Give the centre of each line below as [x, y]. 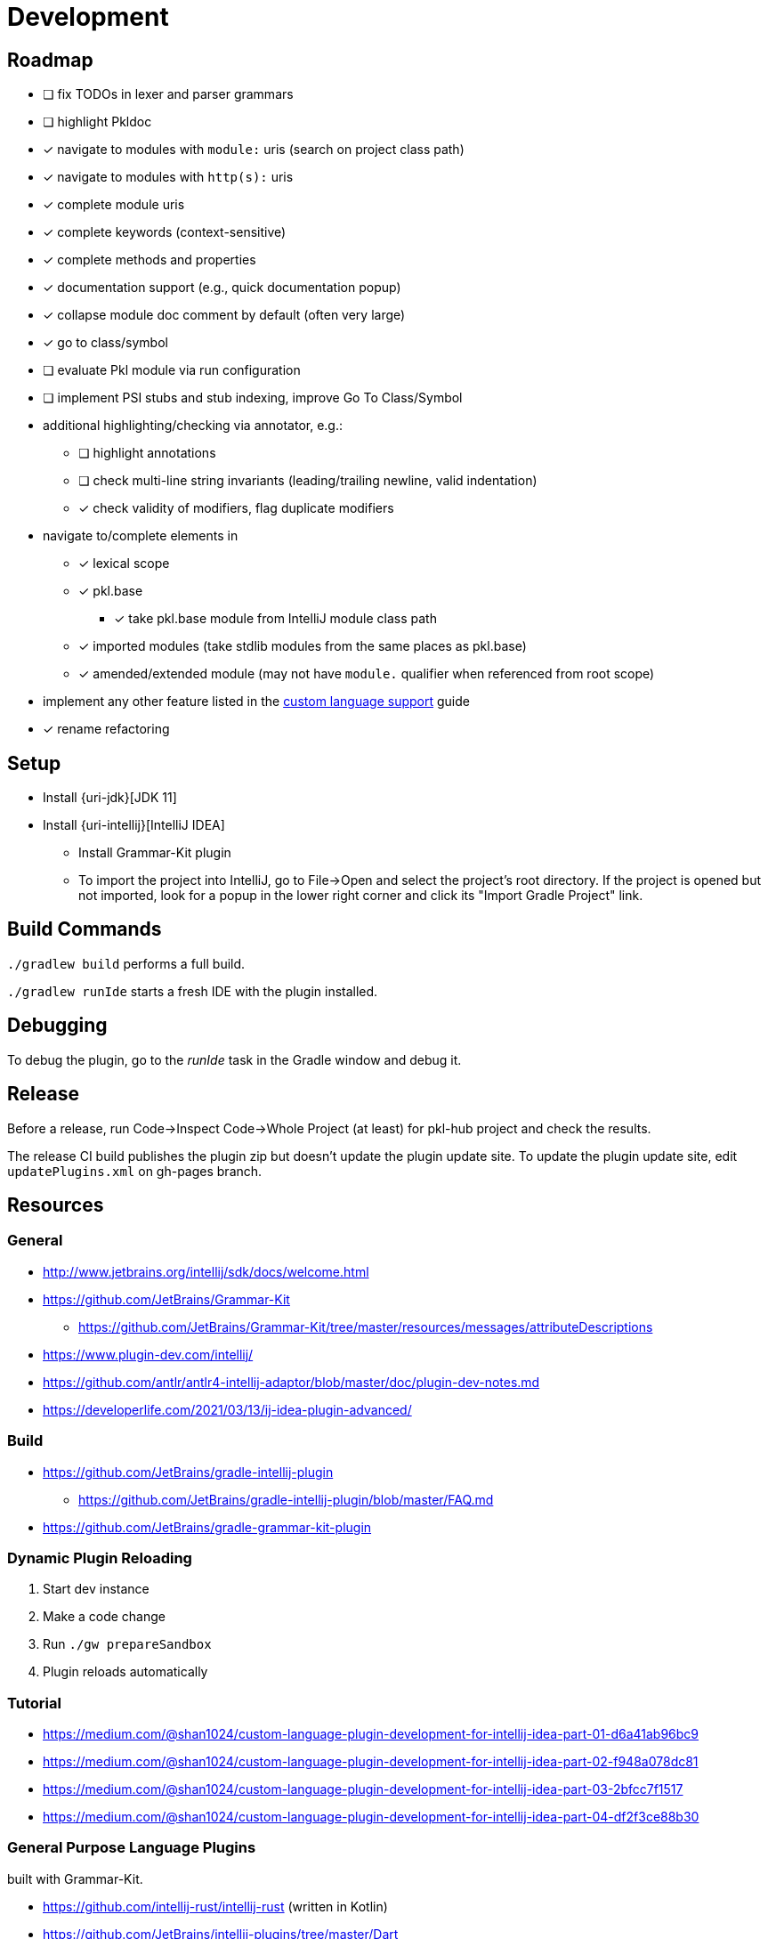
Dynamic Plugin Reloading [100, 1558]
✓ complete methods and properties [150, 260]
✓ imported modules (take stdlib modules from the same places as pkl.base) [303, 646]
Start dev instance [96, 1589]
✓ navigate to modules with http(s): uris [168, 177]
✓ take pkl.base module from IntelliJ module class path [275, 619]
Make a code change [104, 1617]
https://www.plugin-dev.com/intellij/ [148, 1354]
